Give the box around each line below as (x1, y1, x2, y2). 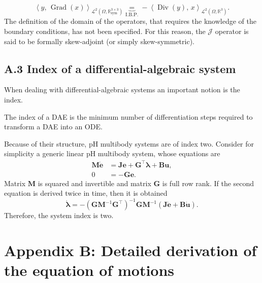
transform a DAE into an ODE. (4, 121, 103, 132)
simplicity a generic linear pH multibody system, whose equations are (4, 148, 220, 159)
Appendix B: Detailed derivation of (4, 240, 257, 261)
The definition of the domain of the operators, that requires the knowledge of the (4, 16, 256, 26)
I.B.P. (125, 12, 139, 17)
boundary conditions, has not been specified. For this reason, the (4, 26, 206, 37)
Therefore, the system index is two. (4, 210, 114, 221)
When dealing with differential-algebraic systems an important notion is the (4, 84, 240, 95)
